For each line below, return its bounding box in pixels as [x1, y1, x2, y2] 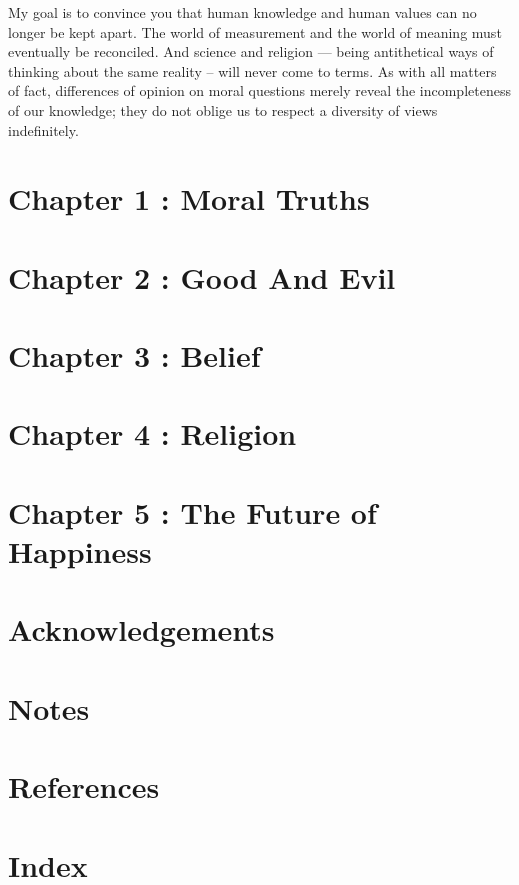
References [8, 766, 160, 807]
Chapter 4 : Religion [8, 413, 297, 454]
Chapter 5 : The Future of [8, 491, 377, 532]
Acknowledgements [8, 609, 275, 650]
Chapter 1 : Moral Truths [8, 178, 370, 219]
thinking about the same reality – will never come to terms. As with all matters [8, 60, 497, 81]
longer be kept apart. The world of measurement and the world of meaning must [8, 21, 502, 42]
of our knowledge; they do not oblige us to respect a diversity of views [8, 99, 438, 120]
